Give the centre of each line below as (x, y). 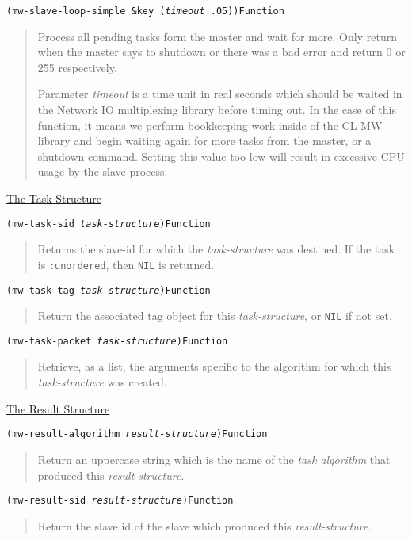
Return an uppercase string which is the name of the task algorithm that (214, 459)
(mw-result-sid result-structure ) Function (120, 501)
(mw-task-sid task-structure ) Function (109, 224)
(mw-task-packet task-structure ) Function (117, 341)
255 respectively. (77, 67)
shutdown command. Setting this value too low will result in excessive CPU (221, 156)
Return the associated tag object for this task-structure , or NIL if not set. (215, 316)
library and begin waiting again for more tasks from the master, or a (204, 141)
